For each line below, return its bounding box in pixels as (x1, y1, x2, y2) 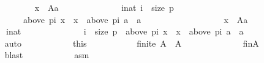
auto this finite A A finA (4, 36, 259, 49)
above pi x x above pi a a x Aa (23, 13, 248, 25)
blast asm (4, 48, 89, 61)
